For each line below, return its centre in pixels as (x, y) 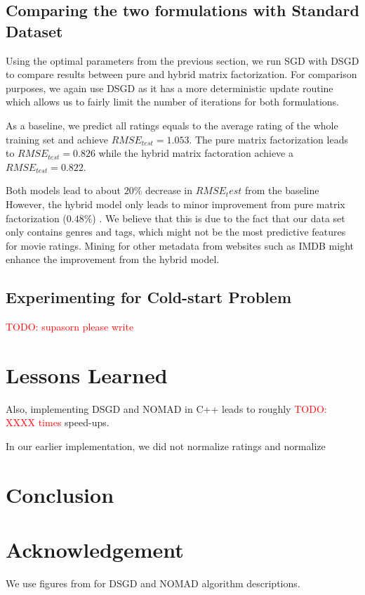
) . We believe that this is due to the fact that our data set (219, 218)
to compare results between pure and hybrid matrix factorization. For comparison (181, 74)
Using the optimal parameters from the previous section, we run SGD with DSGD (182, 60)
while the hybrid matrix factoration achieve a (196, 153)
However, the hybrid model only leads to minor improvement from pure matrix (175, 204)
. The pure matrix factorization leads (268, 139)
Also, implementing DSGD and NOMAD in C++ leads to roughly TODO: (166, 408)
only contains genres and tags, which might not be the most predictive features (176, 232)
